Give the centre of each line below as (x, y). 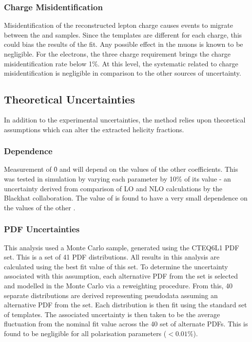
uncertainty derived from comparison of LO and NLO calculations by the (113, 188)
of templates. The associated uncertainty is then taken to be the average (112, 314)
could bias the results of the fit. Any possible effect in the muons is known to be (124, 44)
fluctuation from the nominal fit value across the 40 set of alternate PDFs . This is (126, 324)
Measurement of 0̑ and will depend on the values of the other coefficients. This (121, 169)
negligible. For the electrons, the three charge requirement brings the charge (117, 54)
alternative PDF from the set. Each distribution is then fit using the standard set (126, 305)
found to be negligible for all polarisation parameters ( (85, 333)
